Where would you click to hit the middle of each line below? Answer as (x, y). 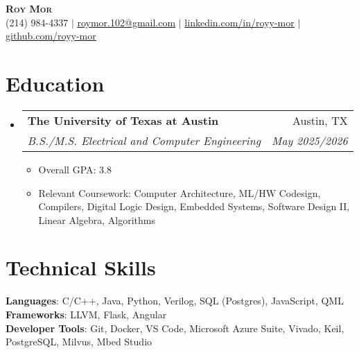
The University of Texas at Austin (123, 120)
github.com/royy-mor (51, 36)
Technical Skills (81, 267)
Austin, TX (320, 120)
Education (55, 83)
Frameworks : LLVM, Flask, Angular (86, 314)
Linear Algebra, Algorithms (97, 219)
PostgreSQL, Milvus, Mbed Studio (79, 342)
